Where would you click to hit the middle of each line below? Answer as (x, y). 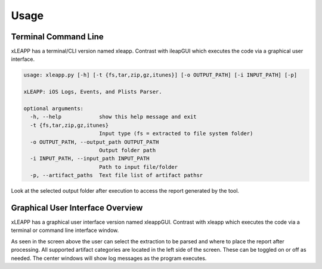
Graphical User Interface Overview (77, 208)
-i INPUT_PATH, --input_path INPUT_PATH (90, 159)
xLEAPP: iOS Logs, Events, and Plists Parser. (93, 92)
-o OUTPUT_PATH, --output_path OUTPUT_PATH (95, 142)
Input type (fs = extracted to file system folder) (176, 134)
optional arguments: (53, 108)
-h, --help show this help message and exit (113, 117)
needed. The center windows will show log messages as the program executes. (109, 258)
